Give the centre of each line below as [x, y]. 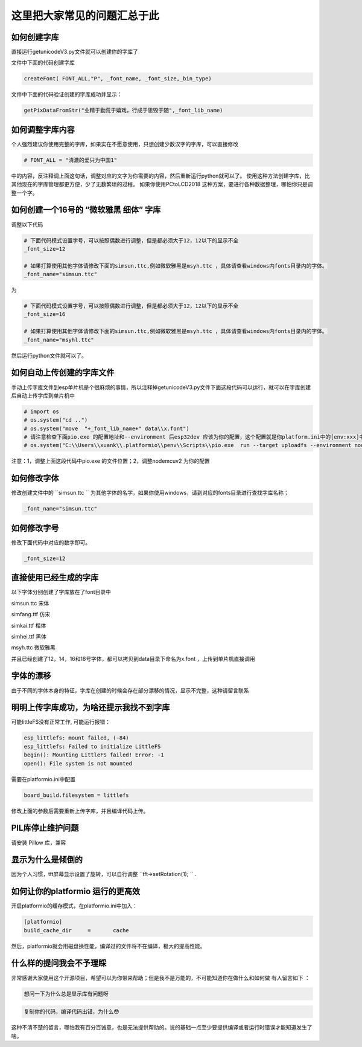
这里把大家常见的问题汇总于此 [85, 16]
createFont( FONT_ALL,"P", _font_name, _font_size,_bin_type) [118, 79]
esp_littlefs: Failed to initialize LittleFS [92, 746]
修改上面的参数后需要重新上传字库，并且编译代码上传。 [80, 811]
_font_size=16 [45, 314]
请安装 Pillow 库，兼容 [39, 842]
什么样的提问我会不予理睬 [59, 963]
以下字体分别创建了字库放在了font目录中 [61, 592]
